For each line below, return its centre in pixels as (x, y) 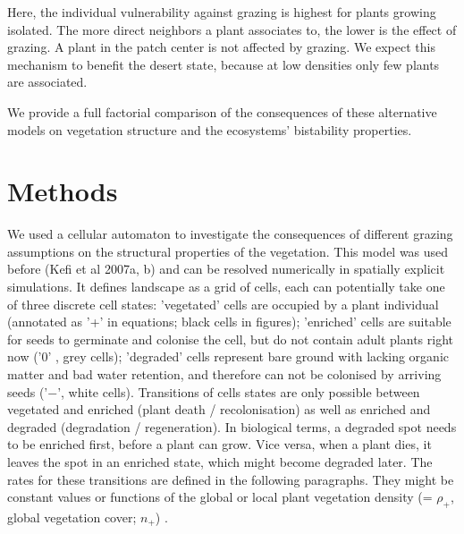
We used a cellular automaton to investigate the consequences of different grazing (230, 234)
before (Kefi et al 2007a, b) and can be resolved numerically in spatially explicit (226, 269)
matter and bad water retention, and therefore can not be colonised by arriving (224, 374)
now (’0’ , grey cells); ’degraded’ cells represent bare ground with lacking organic (228, 356)
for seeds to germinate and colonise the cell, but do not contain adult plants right (230, 339)
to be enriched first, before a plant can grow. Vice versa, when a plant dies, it (219, 444)
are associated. (47, 82)
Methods (63, 191)
